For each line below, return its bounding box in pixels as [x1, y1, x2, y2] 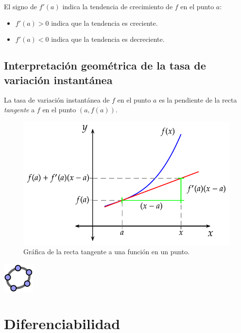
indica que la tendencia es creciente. [51, 18, 158, 28]
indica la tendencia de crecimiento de [62, 1, 173, 11]
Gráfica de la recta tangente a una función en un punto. [23, 246, 190, 257]
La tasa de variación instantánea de [4, 95, 110, 105]
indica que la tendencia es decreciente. [51, 34, 165, 44]
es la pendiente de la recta [159, 95, 237, 105]
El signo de [4, 1, 37, 11]
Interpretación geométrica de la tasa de [4, 58, 206, 73]
